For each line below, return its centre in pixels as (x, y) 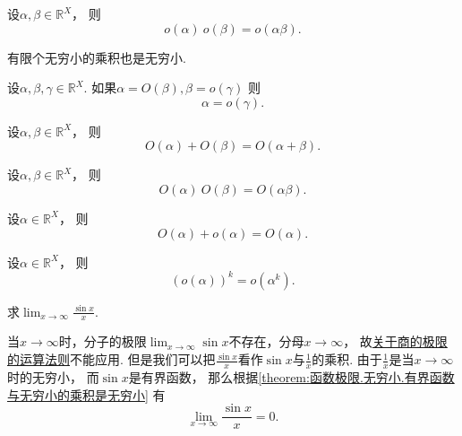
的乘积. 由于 (347, 359)
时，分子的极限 (103, 341)
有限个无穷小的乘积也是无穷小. (97, 57)
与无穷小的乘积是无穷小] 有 (86, 394)
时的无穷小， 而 (53, 376)
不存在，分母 (266, 341)
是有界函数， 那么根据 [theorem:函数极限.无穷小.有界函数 (291, 376)
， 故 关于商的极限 (395, 341)
